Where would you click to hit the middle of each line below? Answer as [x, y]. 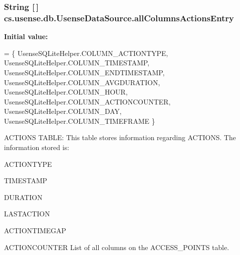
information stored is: [37, 147]
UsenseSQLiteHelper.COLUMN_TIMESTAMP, [77, 63]
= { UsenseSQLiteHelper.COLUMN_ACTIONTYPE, [86, 53]
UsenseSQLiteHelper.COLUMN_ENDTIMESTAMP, [84, 72]
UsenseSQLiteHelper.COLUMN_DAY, [63, 111]
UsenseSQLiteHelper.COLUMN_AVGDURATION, [82, 82]
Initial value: [26, 36]
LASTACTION [27, 214]
